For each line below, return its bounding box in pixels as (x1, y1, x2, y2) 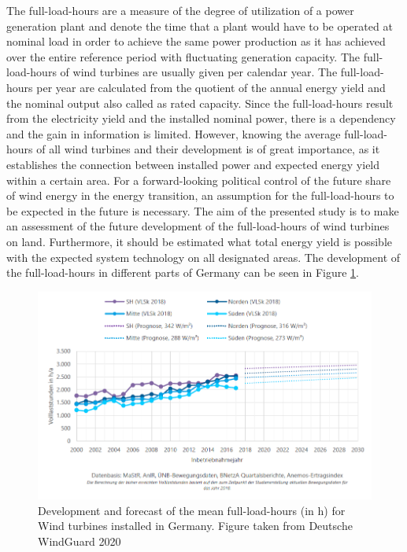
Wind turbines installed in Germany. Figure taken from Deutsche (38, 517, 353, 534)
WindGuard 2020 (38, 532, 121, 549)
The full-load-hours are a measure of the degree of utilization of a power (6, 2, 354, 18)
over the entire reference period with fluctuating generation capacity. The (6, 48, 361, 64)
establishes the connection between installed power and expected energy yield (6, 156, 380, 172)
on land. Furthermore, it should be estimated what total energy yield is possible (6, 233, 392, 249)
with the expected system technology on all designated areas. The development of (6, 248, 401, 265)
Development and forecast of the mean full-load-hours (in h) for (38, 502, 346, 518)
